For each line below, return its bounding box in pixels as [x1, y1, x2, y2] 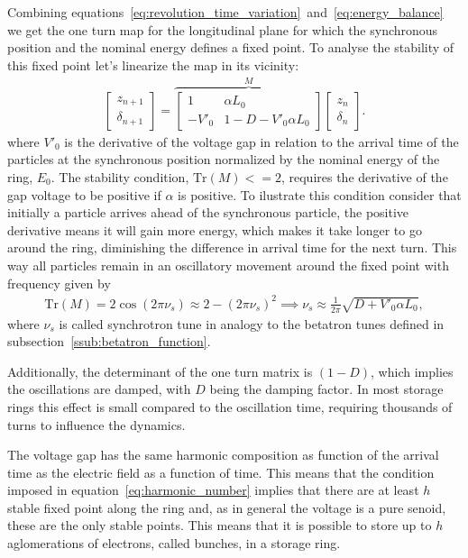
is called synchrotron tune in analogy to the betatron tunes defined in [59, 314, 445, 333]
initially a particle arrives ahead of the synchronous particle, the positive [7, 203, 409, 222]
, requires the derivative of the [280, 168, 448, 187]
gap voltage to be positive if [7, 185, 161, 204]
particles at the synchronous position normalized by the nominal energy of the [7, 150, 440, 169]
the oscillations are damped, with [7, 380, 191, 398]
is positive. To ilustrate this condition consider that [178, 185, 462, 204]
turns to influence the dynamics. [7, 415, 186, 434]
